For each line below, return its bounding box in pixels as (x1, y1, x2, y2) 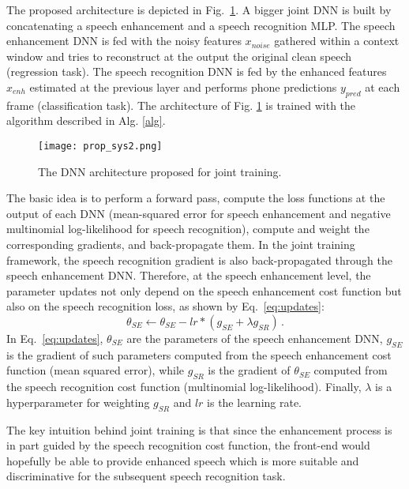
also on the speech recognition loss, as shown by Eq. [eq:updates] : (6, 298, 325, 314)
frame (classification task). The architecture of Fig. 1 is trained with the (6, 96, 356, 113)
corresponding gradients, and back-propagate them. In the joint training (6, 235, 355, 252)
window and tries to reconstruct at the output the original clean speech (6, 47, 352, 64)
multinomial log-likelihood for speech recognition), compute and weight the (6, 220, 370, 237)
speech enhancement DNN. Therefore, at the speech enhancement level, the (6, 267, 371, 284)
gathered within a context (274, 32, 400, 49)
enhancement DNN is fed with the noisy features (6, 32, 242, 49)
